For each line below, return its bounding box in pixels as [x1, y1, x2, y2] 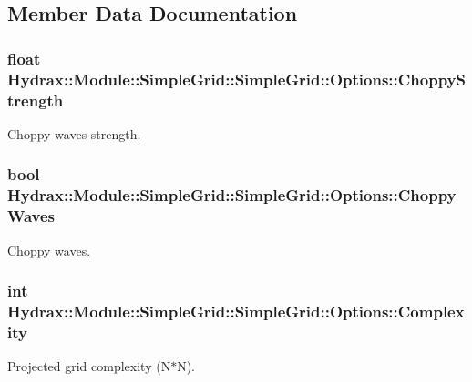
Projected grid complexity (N [7, 357, 171, 376]
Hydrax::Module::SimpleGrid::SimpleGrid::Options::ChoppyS [7, 67, 467, 90]
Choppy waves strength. [7, 124, 141, 143]
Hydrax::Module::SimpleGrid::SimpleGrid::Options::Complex [7, 299, 465, 322]
